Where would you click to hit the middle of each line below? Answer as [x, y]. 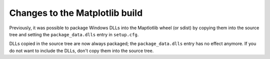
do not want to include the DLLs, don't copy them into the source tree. [81, 51]
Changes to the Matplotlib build [76, 13]
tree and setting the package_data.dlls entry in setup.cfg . [74, 34]
